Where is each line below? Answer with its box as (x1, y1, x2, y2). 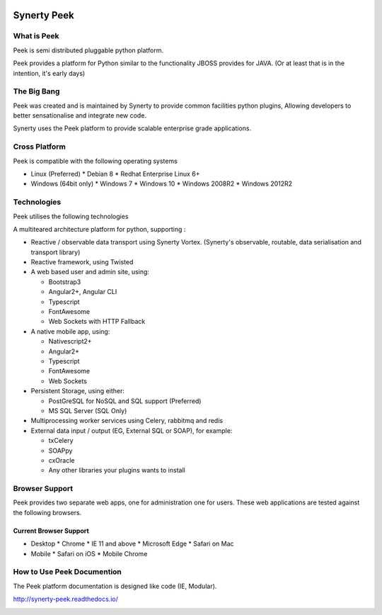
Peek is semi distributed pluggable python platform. (13, 46, 164, 55)
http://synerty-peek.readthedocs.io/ (13, 595, 118, 604)
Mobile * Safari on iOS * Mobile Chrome (30, 549, 148, 558)
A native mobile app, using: (30, 327, 110, 336)
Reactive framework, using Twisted (30, 258, 134, 266)
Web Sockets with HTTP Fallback (48, 317, 146, 326)
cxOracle (48, 456, 75, 464)
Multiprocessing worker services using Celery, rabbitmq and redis (30, 417, 223, 425)
